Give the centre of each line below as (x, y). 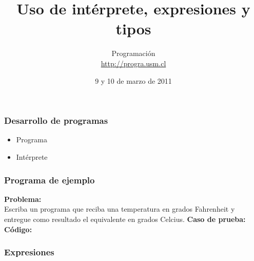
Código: (18, 229)
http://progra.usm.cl (133, 63)
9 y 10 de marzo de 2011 (133, 80)
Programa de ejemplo (50, 180)
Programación (133, 53)
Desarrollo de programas (56, 120)
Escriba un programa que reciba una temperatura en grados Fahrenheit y (120, 209)
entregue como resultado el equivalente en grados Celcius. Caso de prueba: (125, 219)
